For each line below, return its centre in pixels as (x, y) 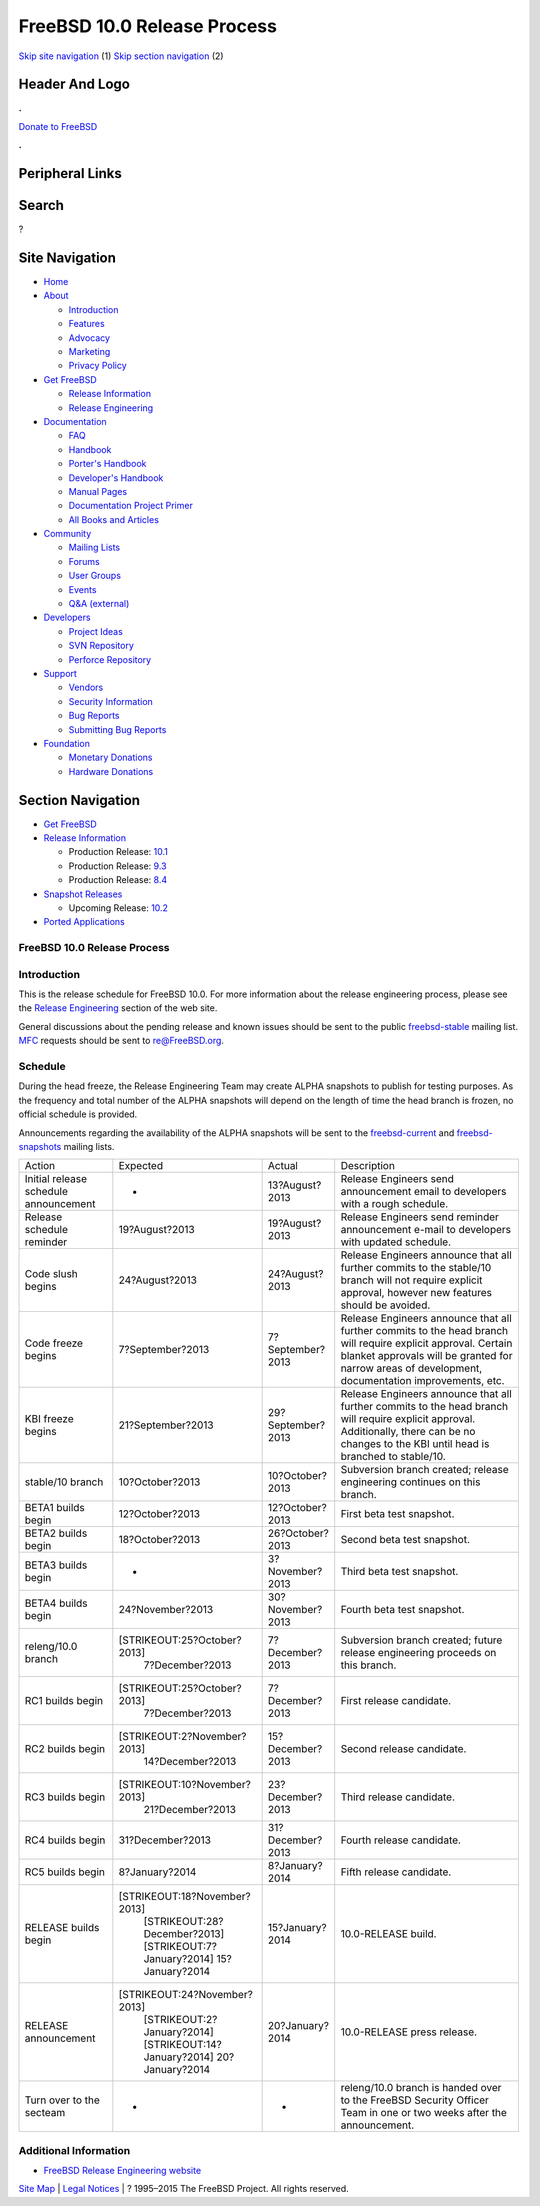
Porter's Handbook (107, 464)
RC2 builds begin (64, 1749)
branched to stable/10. (393, 1457)
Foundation (66, 743)
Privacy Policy (97, 366)
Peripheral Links (70, 173)
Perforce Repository (110, 659)
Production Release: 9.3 (117, 866)
